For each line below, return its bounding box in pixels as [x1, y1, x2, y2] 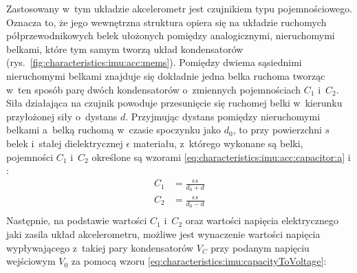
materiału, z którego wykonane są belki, [133, 135, 303, 150]
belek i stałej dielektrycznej [6, 135, 123, 150]
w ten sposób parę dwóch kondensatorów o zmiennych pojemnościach [6, 82, 301, 96]
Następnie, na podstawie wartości [6, 213, 147, 228]
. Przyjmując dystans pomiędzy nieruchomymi [125, 109, 321, 123]
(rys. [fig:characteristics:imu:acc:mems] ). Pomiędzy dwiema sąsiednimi [6, 55, 302, 69]
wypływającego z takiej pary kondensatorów [6, 240, 194, 254]
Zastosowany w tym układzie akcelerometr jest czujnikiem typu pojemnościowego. [6, 1, 353, 15]
